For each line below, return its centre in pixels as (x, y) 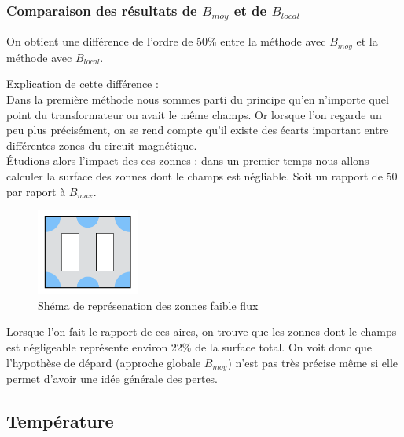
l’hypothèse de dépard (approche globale (104, 362)
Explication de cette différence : (83, 84)
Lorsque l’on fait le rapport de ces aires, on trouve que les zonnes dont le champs (202, 331)
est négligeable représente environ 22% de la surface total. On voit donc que (189, 346)
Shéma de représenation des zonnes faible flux (148, 305)
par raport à (36, 191)
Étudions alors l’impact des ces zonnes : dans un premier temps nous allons (188, 160)
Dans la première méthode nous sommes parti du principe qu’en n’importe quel (198, 98)
